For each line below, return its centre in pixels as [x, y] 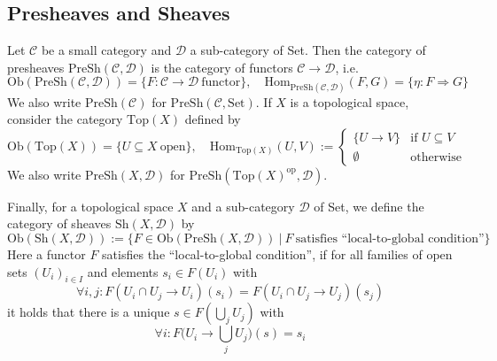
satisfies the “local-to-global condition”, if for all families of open [277, 253]
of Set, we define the [369, 206]
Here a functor [47, 253]
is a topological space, [349, 101]
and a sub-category [243, 206]
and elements [123, 271]
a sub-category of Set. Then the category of [308, 50]
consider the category [65, 119]
